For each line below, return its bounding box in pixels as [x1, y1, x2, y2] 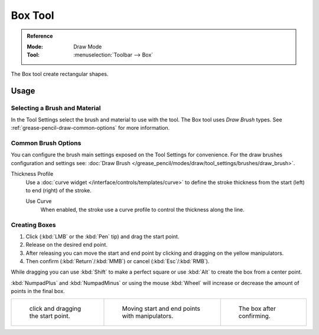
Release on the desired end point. [25, 241, 108, 248]
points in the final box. [11, 288, 65, 295]
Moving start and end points [122, 304, 200, 313]
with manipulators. [122, 311, 174, 320]
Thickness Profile [11, 170, 54, 178]
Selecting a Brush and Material [11, 104, 101, 112]
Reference [27, 32, 53, 40]
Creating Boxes [11, 221, 56, 229]
